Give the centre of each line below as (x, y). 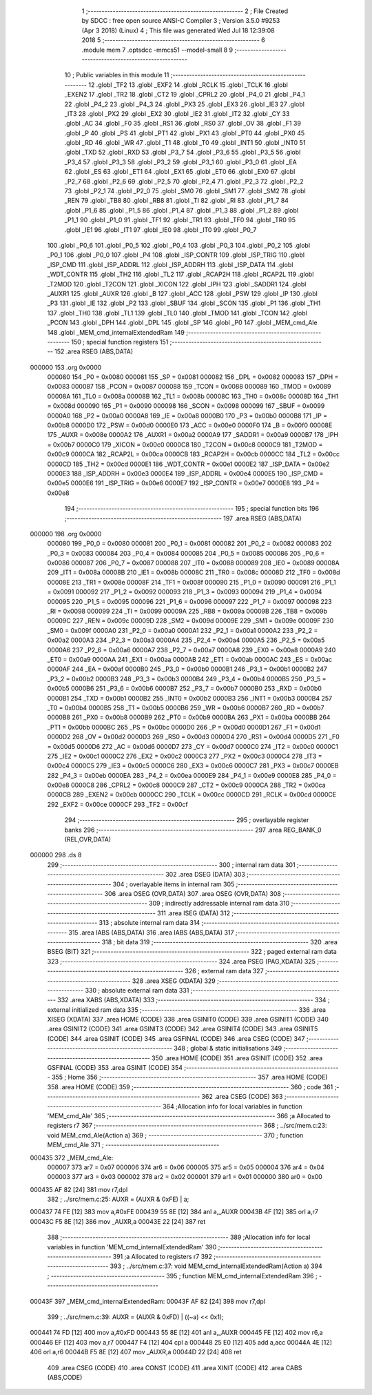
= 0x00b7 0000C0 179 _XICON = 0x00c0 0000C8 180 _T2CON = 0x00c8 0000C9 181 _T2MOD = (185, 445)
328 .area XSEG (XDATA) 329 (174, 981)
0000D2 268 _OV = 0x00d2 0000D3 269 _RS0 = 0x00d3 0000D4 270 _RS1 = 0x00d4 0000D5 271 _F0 (194, 737)
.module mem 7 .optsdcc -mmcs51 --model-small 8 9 (157, 50)
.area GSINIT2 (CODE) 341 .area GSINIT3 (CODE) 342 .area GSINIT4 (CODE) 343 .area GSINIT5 (183, 1029)
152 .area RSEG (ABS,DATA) (94, 351)
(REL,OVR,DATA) (88, 839)
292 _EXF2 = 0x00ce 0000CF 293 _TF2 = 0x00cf (118, 804)
